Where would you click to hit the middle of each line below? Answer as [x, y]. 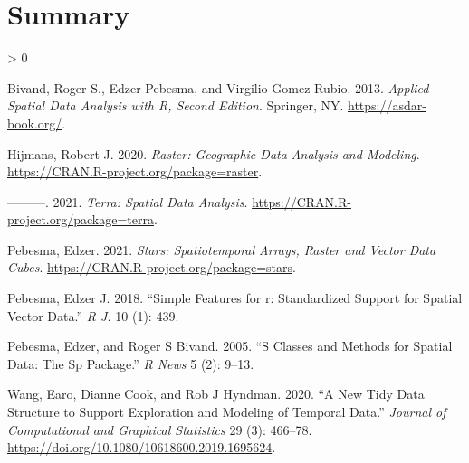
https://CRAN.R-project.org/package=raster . [135, 171]
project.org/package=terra [81, 219]
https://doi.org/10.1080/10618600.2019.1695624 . [142, 447]
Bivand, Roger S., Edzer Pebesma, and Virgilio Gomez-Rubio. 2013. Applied [218, 87]
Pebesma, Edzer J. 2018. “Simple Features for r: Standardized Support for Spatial [235, 298]
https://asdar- [387, 105]
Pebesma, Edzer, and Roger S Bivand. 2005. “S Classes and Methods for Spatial [230, 346]
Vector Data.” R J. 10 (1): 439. [93, 315]
